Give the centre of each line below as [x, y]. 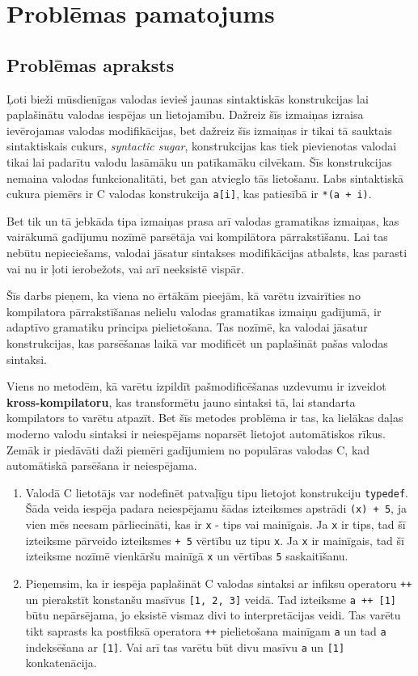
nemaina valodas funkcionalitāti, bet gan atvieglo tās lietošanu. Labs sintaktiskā [205, 177]
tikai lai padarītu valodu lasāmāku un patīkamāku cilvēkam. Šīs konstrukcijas [199, 161]
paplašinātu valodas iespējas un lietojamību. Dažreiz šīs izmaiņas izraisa [185, 114]
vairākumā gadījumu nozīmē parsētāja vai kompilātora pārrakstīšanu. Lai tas [197, 237]
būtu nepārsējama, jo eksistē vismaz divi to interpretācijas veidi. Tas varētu [213, 615]
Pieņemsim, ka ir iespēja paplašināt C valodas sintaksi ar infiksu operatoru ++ [219, 583]
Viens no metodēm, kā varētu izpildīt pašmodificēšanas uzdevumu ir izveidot [196, 386]
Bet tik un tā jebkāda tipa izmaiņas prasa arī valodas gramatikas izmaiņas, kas [203, 220]
